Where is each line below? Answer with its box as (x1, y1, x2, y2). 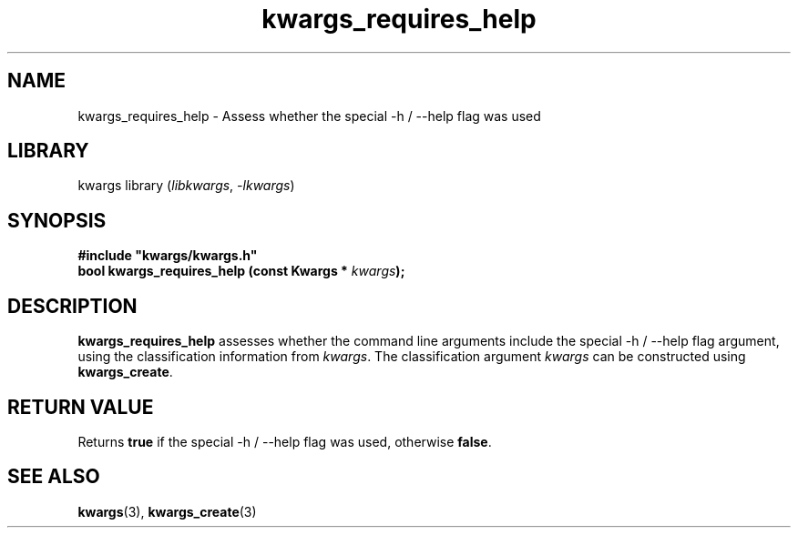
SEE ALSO (7, 465, 100, 489)
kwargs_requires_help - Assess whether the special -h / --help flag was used (77, 107, 541, 124)
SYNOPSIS (7, 208, 107, 232)
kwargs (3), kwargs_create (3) (77, 503, 257, 520)
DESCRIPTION (7, 294, 138, 318)
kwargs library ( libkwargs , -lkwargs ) (77, 177, 295, 194)
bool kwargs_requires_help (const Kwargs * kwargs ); (77, 263, 405, 279)
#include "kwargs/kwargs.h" (77, 247, 258, 264)
